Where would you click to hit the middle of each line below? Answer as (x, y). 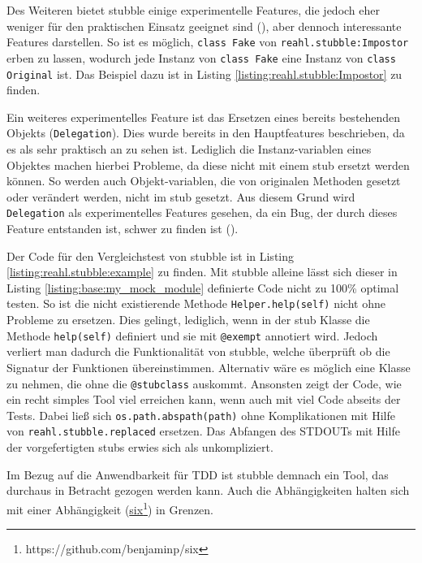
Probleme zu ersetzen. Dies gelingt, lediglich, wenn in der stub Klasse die (188, 320)
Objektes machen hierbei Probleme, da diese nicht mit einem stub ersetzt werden (208, 165)
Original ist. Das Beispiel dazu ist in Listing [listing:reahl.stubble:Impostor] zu (205, 74)
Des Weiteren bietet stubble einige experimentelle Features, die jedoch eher (194, 10)
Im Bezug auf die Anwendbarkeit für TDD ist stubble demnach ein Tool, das (198, 474)
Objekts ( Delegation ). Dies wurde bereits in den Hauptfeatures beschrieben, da (206, 133)
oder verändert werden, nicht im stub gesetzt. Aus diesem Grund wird (181, 196)
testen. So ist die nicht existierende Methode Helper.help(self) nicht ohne (196, 303)
